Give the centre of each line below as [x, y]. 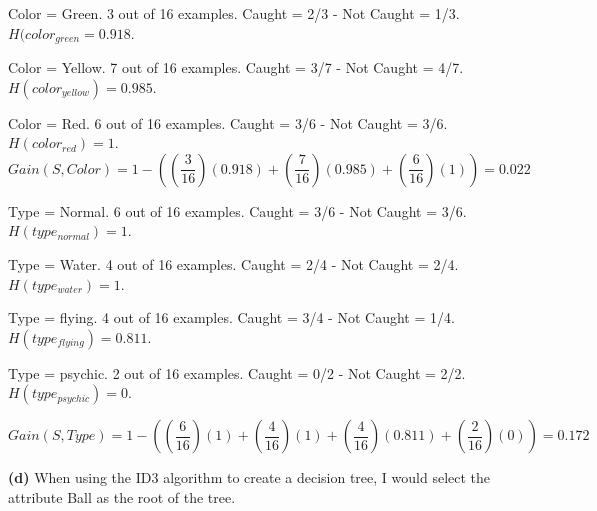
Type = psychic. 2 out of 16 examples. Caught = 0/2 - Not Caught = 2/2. [237, 372]
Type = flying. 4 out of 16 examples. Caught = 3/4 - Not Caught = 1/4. [231, 317]
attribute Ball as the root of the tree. [122, 496]
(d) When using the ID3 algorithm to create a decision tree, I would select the [249, 477]
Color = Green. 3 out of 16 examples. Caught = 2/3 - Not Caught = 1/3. [234, 13]
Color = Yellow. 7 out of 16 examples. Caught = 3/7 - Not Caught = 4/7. [236, 67]
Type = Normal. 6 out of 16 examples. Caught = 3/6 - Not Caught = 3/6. [237, 210]
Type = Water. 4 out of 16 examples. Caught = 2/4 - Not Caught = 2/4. [233, 264]
